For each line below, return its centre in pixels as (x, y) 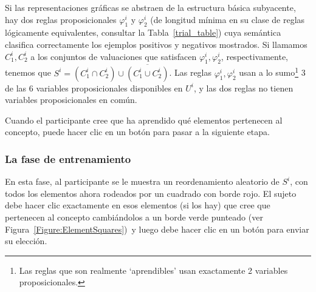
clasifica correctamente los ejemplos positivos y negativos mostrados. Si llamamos (156, 44)
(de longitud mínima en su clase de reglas (228, 19)
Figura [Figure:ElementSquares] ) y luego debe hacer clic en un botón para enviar (157, 229)
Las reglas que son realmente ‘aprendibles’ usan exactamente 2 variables (153, 270)
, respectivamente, (255, 56)
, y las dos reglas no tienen (244, 88)
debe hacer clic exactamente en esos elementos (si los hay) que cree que (138, 205)
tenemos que (28, 72)
